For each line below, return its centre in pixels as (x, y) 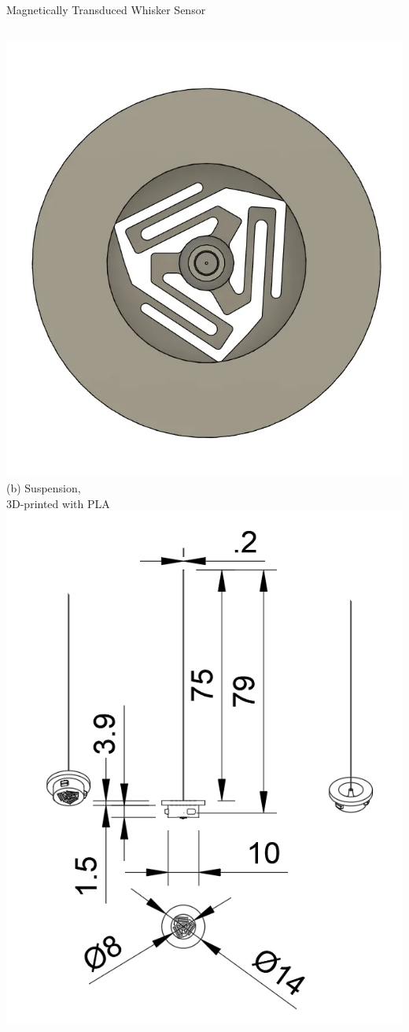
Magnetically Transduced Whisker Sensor (106, 9)
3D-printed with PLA (58, 503)
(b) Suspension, (44, 488)
